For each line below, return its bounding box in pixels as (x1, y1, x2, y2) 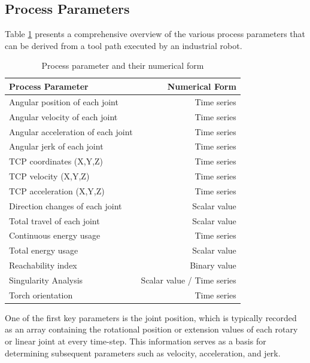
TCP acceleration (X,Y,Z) (9, 184, 105, 197)
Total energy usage (9, 244, 78, 257)
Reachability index (9, 259, 77, 272)
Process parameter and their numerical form (41, 59, 204, 72)
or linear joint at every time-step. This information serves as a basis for (5, 335, 266, 347)
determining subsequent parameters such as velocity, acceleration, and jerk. (5, 346, 281, 359)
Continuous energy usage (9, 229, 101, 242)
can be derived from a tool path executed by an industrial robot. (5, 39, 242, 51)
